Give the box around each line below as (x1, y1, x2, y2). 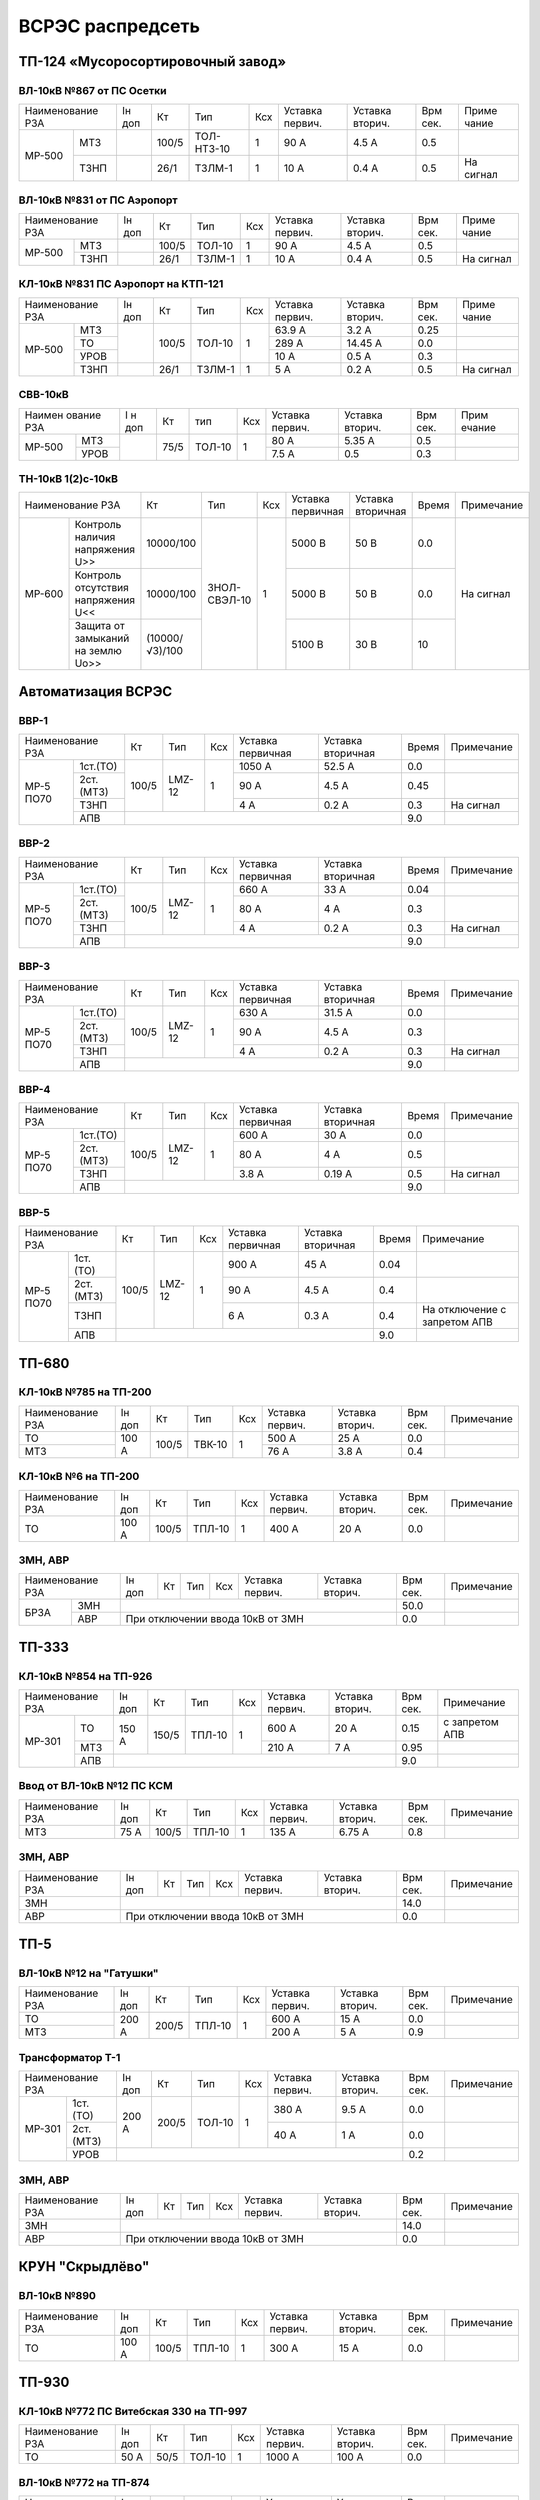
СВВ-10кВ (18, 388, 69, 402)
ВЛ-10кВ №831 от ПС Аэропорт (18, 193, 179, 207)
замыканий (74, 631, 130, 645)
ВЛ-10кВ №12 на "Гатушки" (18, 1966, 159, 1980)
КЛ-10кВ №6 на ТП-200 (18, 1470, 140, 1484)
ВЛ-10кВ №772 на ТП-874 (18, 2475, 150, 2489)
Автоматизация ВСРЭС (18, 683, 173, 700)
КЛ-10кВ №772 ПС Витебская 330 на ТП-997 (18, 2405, 248, 2419)
